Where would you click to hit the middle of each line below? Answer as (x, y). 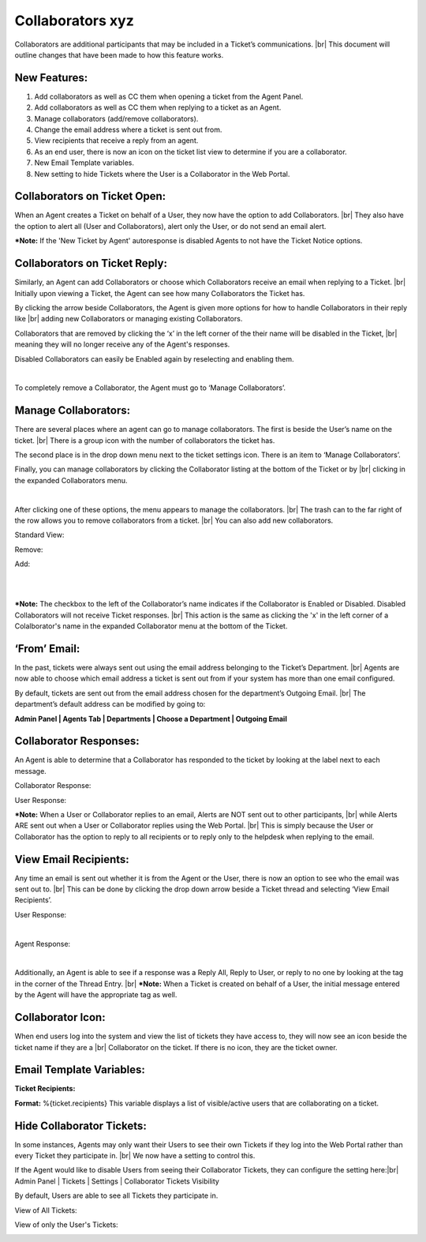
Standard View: (39, 535)
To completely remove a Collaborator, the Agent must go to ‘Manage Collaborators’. (150, 388)
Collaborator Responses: (77, 741)
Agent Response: (43, 944)
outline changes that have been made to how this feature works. (119, 54)
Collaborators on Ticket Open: (90, 196)
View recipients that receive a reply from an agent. (116, 141)
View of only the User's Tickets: (66, 1225)
